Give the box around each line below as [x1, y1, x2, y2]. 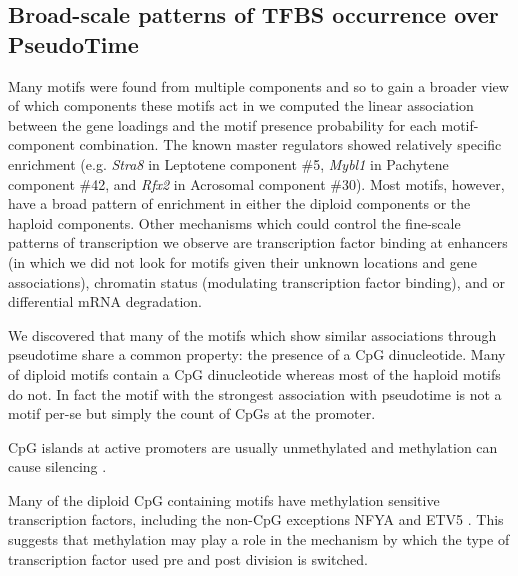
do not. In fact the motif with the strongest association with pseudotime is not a [8, 383, 502, 404]
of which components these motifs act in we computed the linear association [8, 95, 474, 116]
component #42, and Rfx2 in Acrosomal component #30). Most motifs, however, [8, 173, 505, 194]
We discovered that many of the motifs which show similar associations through [8, 324, 497, 345]
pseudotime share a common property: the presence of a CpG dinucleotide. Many [8, 344, 506, 365]
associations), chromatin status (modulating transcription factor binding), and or [8, 271, 505, 292]
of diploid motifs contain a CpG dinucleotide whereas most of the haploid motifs [8, 363, 501, 384]
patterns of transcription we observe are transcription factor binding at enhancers [8, 232, 508, 253]
